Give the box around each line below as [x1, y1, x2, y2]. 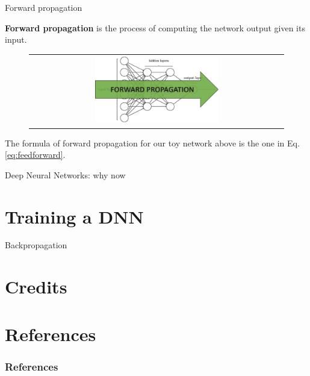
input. [5, 33, 27, 46]
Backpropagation [5, 239, 67, 251]
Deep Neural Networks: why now [5, 168, 126, 181]
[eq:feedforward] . [5, 148, 66, 161]
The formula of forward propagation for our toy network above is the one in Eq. [5, 136, 300, 149]
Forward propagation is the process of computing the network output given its [5, 21, 305, 34]
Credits [5, 274, 67, 299]
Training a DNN [5, 204, 144, 228]
